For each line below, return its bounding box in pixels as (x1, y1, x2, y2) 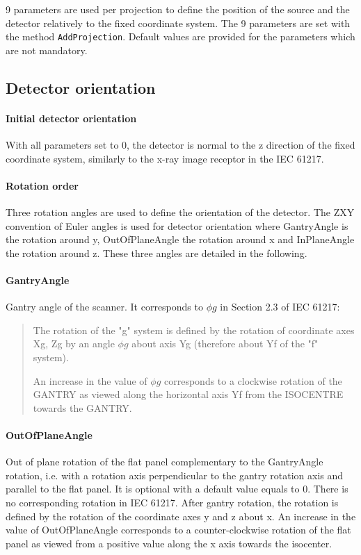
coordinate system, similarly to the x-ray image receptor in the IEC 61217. (6, 151, 324, 165)
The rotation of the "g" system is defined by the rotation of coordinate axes (33, 322, 355, 337)
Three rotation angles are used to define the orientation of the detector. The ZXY (6, 205, 355, 219)
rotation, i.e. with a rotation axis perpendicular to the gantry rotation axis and (6, 467, 344, 482)
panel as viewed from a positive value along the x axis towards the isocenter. (6, 536, 332, 550)
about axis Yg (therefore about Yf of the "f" (131, 336, 319, 351)
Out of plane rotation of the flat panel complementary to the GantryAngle (6, 454, 323, 469)
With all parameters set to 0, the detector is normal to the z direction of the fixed (6, 138, 355, 152)
